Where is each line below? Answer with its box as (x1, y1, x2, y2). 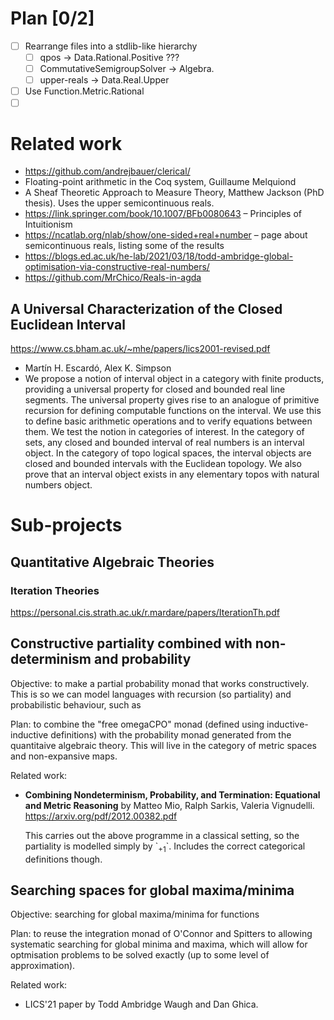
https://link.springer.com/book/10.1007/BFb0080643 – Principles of (24, 208, 302, 220)
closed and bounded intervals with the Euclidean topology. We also (24, 458, 302, 470)
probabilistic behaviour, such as (10, 698, 142, 711)
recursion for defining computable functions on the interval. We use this (24, 405, 322, 417)
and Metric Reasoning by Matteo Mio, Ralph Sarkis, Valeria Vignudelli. (24, 799, 315, 811)
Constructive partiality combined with (10, 635, 253, 652)
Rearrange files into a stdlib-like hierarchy (24, 40, 198, 52)
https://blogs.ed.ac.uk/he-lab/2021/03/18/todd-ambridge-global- (24, 250, 294, 262)
